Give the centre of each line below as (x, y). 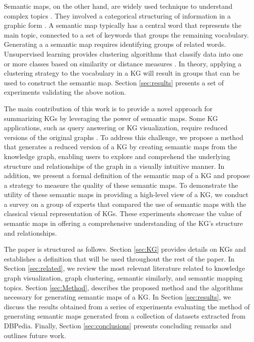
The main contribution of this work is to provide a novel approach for (108, 108)
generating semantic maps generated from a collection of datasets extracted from (125, 316)
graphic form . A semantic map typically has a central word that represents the (123, 25)
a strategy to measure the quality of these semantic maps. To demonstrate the (121, 185)
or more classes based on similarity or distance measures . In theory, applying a (123, 63)
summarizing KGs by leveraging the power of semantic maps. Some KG (111, 118)
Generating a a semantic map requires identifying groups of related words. (115, 44)
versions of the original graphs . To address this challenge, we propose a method (124, 137)
